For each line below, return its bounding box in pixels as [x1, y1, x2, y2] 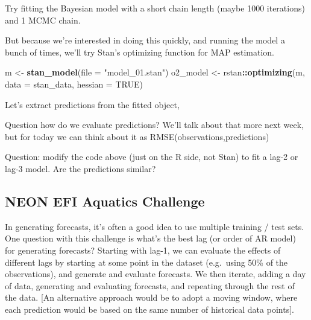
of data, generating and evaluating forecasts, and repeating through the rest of [5, 279, 295, 292]
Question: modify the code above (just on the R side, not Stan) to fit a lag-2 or [5, 150, 298, 163]
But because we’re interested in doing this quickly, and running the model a [5, 34, 285, 46]
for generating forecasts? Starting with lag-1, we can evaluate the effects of [5, 243, 281, 256]
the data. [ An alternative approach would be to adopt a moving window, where [5, 291, 298, 304]
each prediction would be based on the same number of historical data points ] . [5, 302, 294, 315]
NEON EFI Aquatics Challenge [5, 191, 205, 210]
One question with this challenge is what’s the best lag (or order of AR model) [5, 232, 296, 245]
